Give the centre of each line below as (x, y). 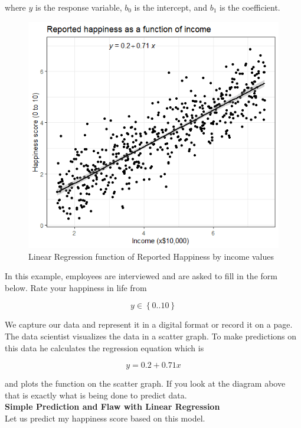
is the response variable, (79, 7)
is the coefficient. (250, 7)
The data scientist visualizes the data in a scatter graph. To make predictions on (151, 336)
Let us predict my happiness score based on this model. (105, 418)
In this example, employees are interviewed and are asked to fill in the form (141, 276)
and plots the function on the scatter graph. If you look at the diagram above (145, 383)
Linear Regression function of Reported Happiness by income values (151, 256)
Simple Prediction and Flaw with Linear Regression (112, 406)
